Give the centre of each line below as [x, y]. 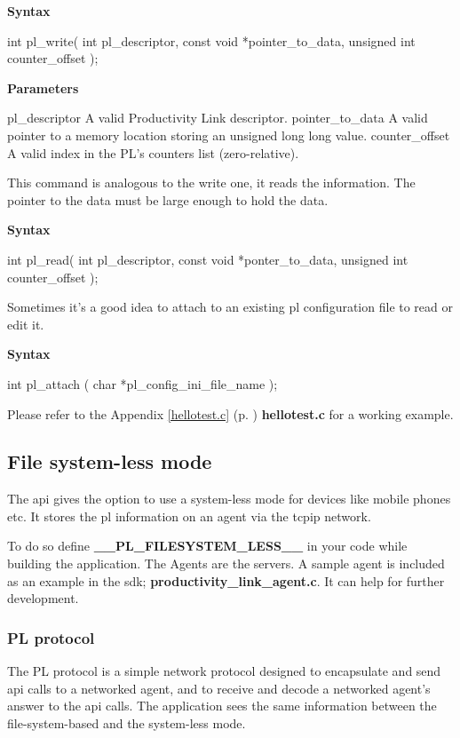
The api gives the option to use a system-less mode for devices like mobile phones [229, 499]
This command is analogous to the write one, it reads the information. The [211, 183]
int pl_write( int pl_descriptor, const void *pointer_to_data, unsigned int [211, 40]
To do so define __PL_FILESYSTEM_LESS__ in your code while [207, 546]
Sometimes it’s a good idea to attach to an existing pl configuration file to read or [230, 307]
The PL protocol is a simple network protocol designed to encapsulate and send [224, 671]
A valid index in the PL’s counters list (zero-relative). [153, 152]
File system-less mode [110, 461]
